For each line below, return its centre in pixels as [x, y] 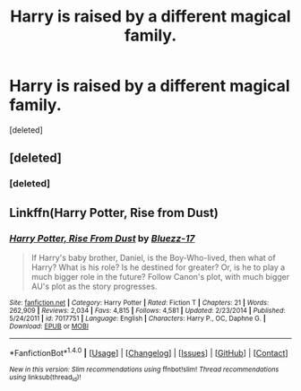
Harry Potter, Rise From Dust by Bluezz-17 [102, 238]
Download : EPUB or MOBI [49, 326]
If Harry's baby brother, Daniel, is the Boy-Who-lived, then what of [153, 257]
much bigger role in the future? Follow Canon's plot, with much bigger [160, 276]
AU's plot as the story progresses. [94, 286]
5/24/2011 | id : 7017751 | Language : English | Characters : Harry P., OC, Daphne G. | [138, 318]
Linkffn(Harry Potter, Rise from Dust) [114, 213]
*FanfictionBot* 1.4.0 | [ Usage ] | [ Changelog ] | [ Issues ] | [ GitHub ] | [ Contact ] [149, 352]
